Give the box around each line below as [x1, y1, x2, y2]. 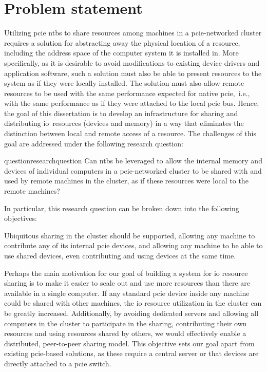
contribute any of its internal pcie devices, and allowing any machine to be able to [4, 240, 263, 251]
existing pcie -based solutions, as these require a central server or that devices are [4, 348, 259, 359]
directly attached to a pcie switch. [4, 358, 111, 368]
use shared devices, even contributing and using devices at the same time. [4, 250, 236, 261]
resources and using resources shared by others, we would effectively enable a [4, 328, 246, 339]
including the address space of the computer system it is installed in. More [4, 47, 239, 58]
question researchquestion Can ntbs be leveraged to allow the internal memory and [4, 155, 262, 166]
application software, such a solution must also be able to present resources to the [4, 67, 262, 78]
